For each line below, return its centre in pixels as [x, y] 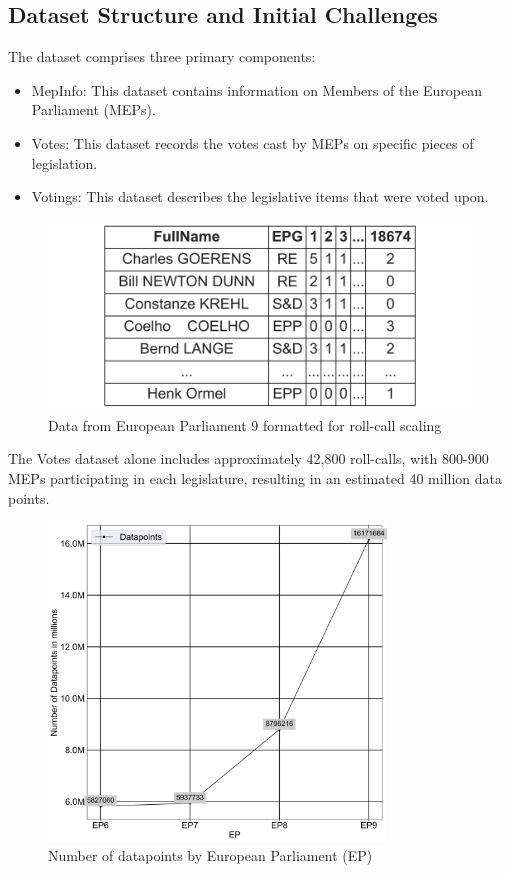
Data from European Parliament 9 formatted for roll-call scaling [245, 424]
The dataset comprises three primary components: [162, 56]
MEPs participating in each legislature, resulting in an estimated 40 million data [255, 478]
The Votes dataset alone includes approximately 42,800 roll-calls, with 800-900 [248, 458]
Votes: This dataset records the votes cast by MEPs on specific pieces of [252, 142]
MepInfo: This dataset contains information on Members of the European [257, 89]
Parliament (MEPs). [93, 109]
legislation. [64, 162]
